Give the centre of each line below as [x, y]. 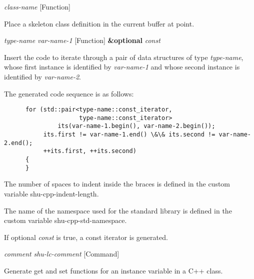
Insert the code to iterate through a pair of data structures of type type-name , [124, 57]
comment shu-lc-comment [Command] [62, 254]
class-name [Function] [37, 6]
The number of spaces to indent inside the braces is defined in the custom [117, 184]
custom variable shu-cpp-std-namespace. [65, 220]
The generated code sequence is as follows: [69, 93]
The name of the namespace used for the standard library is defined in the [118, 210]
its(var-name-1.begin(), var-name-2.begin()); [136, 126]
